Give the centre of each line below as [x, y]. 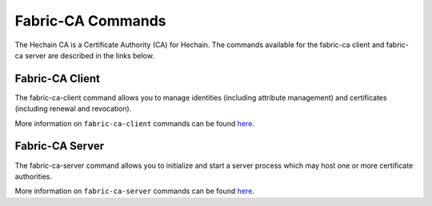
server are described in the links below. [90, 55]
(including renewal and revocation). [73, 109]
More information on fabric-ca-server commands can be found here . [135, 191]
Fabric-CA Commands [91, 21]
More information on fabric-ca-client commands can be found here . [135, 123]
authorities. [33, 176]
